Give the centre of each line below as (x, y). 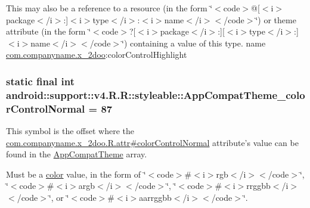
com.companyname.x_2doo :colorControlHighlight (97, 55)
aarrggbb (155, 197)
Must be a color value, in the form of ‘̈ (76, 174)
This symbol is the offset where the (70, 131)
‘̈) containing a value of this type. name (194, 43)
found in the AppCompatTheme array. (77, 154)
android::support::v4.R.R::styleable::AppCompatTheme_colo (156, 94)
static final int (41, 81)
